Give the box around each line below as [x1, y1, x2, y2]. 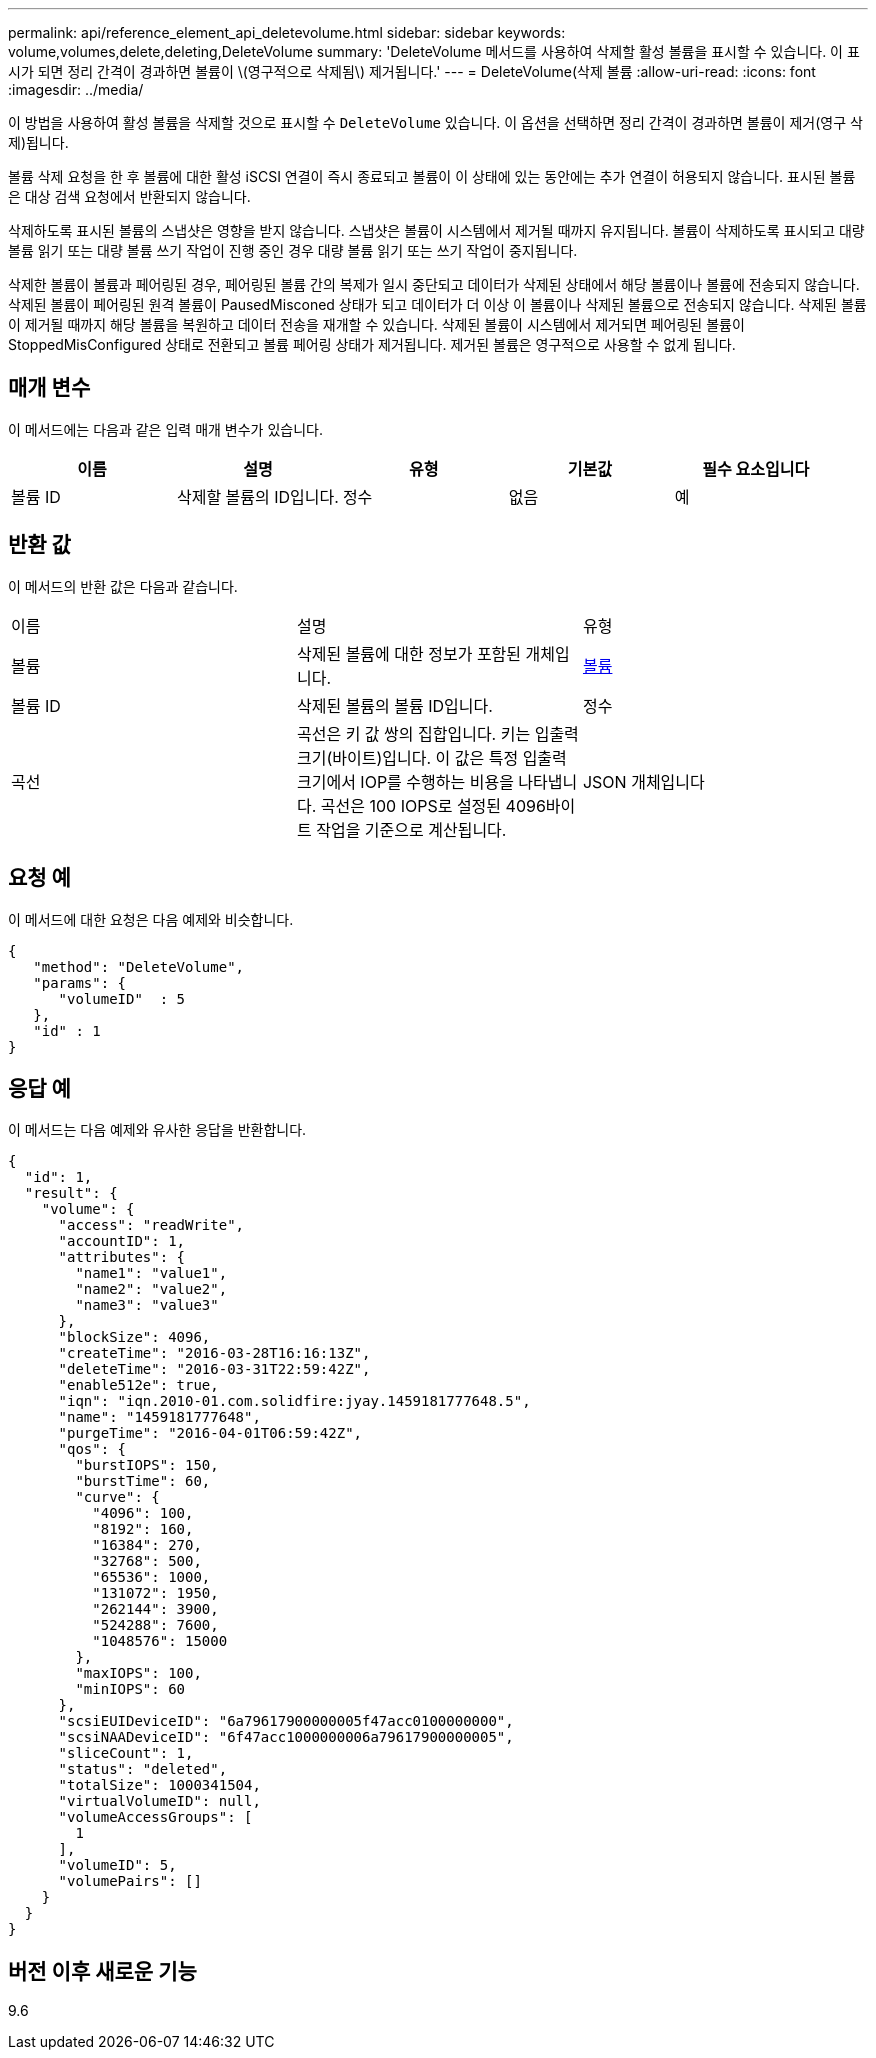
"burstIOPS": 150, [75, 1457, 219, 1474]
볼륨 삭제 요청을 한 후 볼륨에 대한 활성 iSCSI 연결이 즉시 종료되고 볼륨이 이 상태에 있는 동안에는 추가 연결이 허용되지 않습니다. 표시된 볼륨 [8, 168, 856, 185]
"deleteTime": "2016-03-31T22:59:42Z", [58, 1361, 371, 1378]
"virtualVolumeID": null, [58, 1793, 261, 1810]
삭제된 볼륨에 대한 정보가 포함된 [296, 643, 522, 664]
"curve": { [75, 1489, 160, 1506]
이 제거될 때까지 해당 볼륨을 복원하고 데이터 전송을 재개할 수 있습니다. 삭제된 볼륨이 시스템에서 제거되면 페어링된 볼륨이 [8, 316, 745, 333]
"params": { [33, 974, 127, 991]
